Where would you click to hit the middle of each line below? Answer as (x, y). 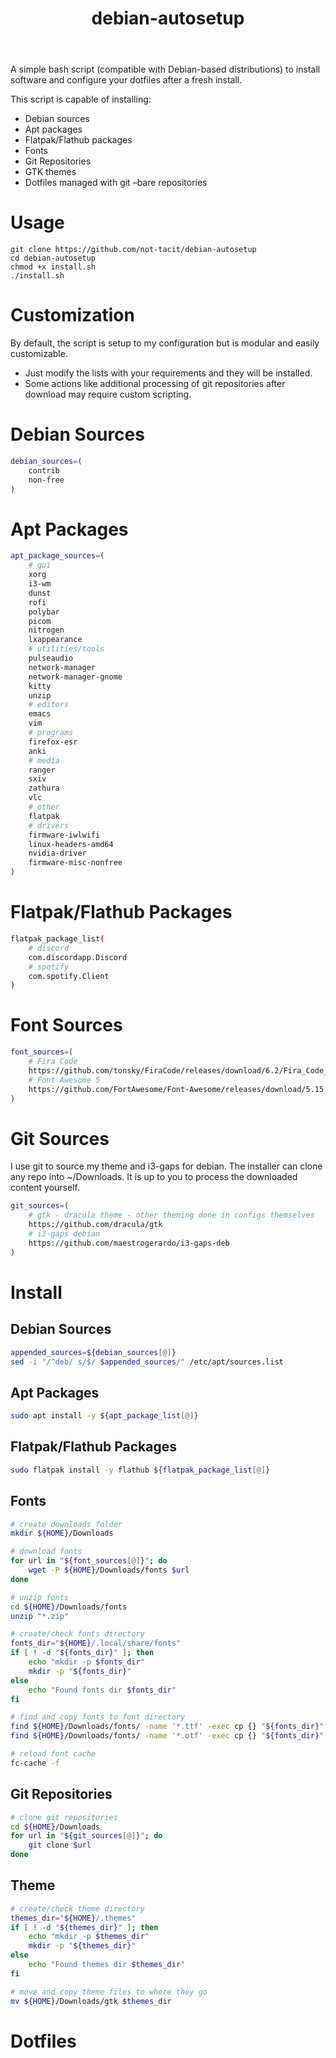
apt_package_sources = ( (57, 556)
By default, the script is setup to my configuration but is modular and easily (165, 343)
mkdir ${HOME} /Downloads (62, 1533)
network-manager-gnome (75, 677)
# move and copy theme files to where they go (109, 1992)
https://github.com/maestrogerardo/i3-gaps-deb (129, 1243)
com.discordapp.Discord (78, 957)
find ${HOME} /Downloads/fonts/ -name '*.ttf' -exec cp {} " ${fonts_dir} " (167, 1727)
